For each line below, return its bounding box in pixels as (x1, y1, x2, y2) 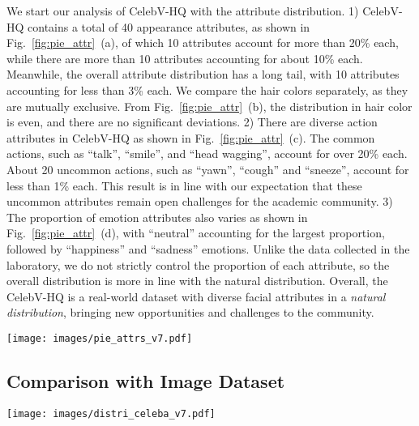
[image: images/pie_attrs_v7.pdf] (6, 332, 193, 344)
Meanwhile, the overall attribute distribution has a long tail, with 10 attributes (6, 66, 400, 83)
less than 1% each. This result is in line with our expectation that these (6, 177, 362, 194)
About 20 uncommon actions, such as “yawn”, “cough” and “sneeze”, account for (6, 160, 409, 177)
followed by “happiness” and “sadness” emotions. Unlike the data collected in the (6, 240, 410, 257)
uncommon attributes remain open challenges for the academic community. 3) (6, 193, 393, 210)
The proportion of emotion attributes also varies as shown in (6, 208, 308, 225)
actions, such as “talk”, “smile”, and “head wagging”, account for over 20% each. (6, 145, 408, 162)
